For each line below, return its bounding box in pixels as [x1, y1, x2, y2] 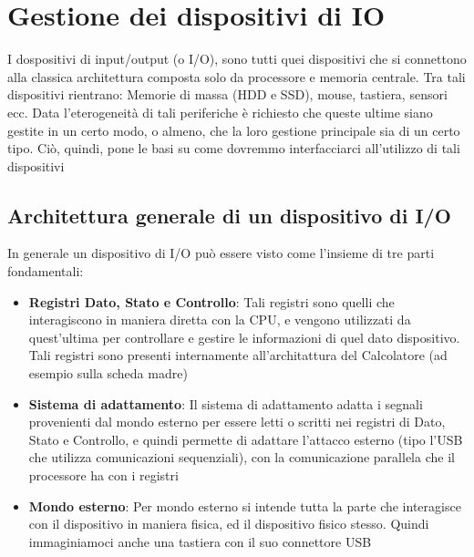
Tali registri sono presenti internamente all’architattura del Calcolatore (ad [28, 346, 448, 365]
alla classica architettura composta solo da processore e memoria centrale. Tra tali [7, 67, 466, 86]
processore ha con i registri [28, 466, 179, 485]
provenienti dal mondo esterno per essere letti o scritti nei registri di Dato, [28, 412, 446, 431]
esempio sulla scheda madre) [28, 364, 188, 383]
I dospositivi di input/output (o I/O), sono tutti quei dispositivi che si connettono [7, 49, 467, 68]
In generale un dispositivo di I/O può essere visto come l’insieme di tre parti [7, 243, 435, 263]
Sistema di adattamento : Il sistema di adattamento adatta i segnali [28, 394, 423, 413]
